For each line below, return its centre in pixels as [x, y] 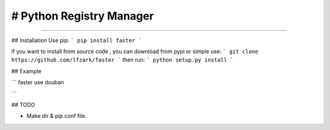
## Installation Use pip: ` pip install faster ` [76, 40]
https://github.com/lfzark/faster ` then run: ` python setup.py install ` [123, 60]
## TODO [23, 104]
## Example [26, 71]
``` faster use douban [38, 82]
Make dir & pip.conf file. [57, 116]
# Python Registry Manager [82, 16]
